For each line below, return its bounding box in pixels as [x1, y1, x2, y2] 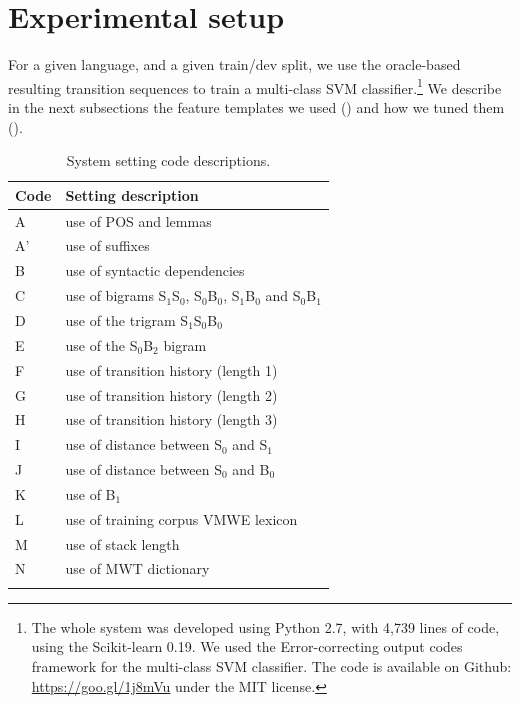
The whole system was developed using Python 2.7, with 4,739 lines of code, [31, 616, 500, 637]
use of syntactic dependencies [65, 260, 245, 281]
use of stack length [65, 533, 180, 554]
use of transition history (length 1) [65, 359, 278, 380]
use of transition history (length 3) [65, 409, 278, 430]
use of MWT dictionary [65, 558, 210, 579]
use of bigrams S [65, 285, 167, 306]
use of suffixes [65, 235, 150, 256]
